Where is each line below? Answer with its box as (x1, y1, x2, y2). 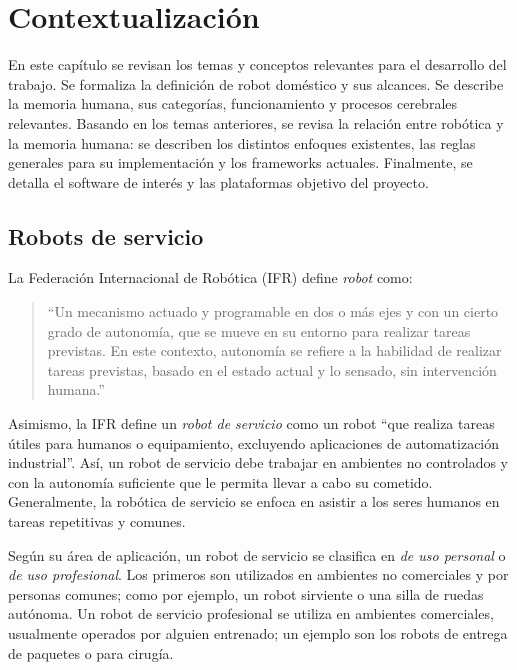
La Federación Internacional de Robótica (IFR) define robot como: (8, 267, 413, 288)
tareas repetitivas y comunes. (8, 511, 186, 532)
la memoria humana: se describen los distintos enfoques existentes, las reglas (8, 132, 476, 153)
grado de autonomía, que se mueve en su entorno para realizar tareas (47, 320, 471, 341)
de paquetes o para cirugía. (8, 642, 174, 663)
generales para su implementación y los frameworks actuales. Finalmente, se (8, 152, 473, 173)
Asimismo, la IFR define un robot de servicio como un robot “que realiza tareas (8, 413, 495, 434)
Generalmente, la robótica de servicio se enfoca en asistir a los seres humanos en (8, 491, 500, 512)
